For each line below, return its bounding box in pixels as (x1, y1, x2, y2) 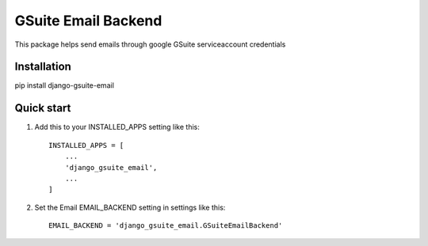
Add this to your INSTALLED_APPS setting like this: (34, 123, 200, 132)
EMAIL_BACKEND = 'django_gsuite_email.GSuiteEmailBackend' (48, 221, 283, 230)
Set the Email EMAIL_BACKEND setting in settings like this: (34, 202, 226, 212)
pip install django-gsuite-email (14, 81, 115, 90)
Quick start (14, 101, 71, 115)
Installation (14, 60, 71, 74)
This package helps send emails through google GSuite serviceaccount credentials (14, 40, 286, 49)
